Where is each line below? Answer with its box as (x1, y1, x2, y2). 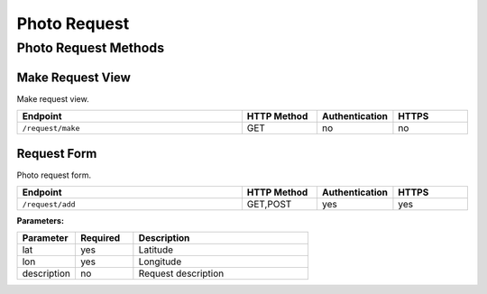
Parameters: (16, 216, 65, 226)
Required (79, 232, 121, 244)
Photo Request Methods (16, 40, 165, 56)
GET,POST (246, 198, 292, 211)
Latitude (138, 243, 174, 256)
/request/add (22, 199, 76, 209)
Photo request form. (16, 170, 92, 180)
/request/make (22, 123, 80, 133)
